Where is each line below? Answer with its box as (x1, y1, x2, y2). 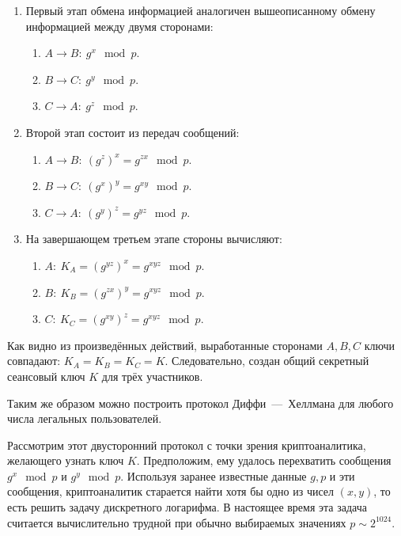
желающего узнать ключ (7, 452, 124, 469)
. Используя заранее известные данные (120, 467, 307, 484)
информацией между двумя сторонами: (25, 17, 214, 34)
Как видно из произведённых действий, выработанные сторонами (7, 336, 323, 353)
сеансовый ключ (7, 367, 85, 384)
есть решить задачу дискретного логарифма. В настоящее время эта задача (7, 499, 367, 515)
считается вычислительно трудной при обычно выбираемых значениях (7, 514, 346, 530)
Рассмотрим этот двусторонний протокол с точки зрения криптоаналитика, (7, 436, 366, 453)
